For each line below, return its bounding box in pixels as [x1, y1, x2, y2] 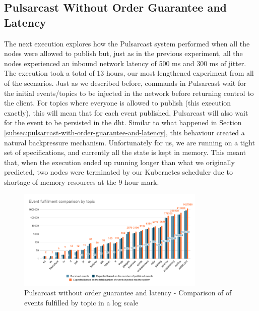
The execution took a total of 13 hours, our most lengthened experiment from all [4, 68, 254, 78]
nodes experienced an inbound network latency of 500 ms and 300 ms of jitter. [4, 58, 246, 68]
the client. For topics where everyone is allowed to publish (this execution [4, 97, 231, 108]
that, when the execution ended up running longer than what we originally [4, 157, 235, 167]
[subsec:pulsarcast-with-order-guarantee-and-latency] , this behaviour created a [4, 127, 245, 137]
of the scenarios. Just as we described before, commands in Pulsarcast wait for [4, 77, 246, 88]
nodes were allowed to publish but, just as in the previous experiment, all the [4, 48, 243, 59]
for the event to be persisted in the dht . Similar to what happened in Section [4, 117, 242, 128]
